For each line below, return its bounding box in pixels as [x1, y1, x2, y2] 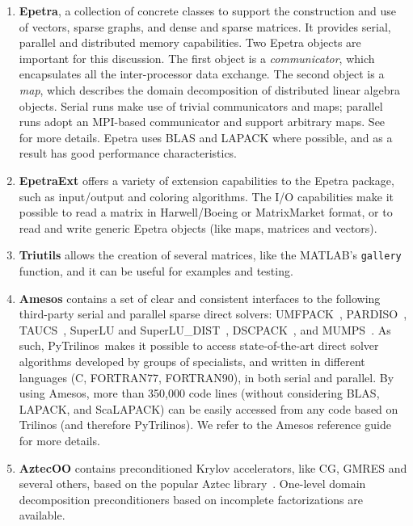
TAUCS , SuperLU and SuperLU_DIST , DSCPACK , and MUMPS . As [19, 321, 391, 338]
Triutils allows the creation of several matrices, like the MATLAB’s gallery [19, 246, 402, 263]
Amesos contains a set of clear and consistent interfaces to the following [19, 289, 381, 306]
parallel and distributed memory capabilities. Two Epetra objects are [19, 34, 361, 51]
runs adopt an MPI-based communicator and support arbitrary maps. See [19, 113, 386, 130]
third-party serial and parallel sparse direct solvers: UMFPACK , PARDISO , [19, 305, 407, 322]
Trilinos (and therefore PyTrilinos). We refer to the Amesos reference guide [19, 416, 391, 433]
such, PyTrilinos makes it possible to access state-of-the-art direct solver [19, 337, 379, 354]
